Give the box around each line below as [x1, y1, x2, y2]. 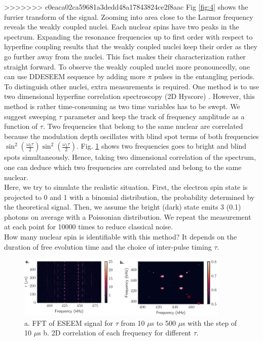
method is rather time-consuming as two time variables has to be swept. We [4, 100, 240, 111]
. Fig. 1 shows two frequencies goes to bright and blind [77, 141, 247, 151]
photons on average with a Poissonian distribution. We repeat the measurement [4, 211, 251, 222]
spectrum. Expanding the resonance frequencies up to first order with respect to [4, 31, 253, 42]
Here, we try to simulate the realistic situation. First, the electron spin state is [4, 182, 248, 192]
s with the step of [182, 317, 237, 328]
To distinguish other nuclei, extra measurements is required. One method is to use [4, 81, 259, 91]
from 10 [121, 317, 145, 328]
